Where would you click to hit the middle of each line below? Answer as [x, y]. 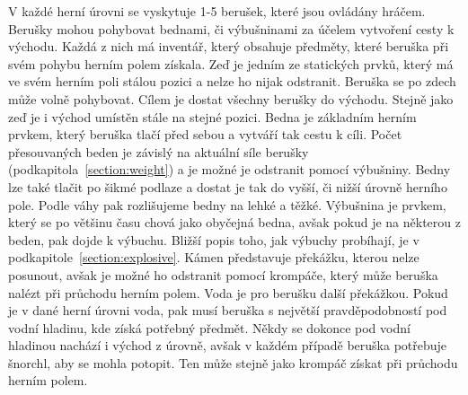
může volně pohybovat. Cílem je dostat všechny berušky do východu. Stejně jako [231, 98]
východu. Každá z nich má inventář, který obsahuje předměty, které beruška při [229, 46]
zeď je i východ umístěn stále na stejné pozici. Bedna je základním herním [212, 116]
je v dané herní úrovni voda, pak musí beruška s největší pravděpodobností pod [228, 310]
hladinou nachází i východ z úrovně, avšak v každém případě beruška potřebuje [228, 345]
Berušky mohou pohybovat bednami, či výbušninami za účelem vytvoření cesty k [231, 28]
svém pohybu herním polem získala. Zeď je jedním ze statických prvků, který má [231, 63]
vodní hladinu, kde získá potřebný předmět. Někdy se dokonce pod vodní [209, 327]
